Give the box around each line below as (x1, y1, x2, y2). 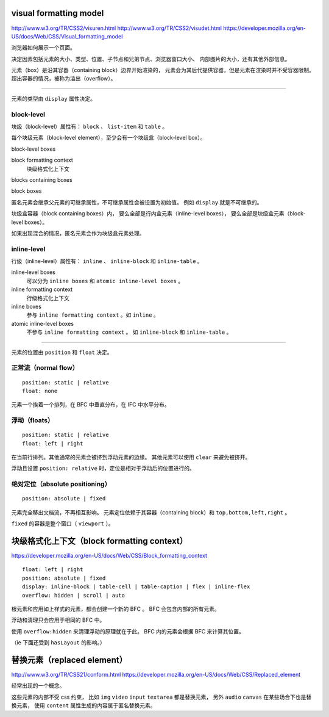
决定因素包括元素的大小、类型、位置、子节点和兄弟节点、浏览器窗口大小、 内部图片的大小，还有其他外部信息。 (11, 55, 291, 62)
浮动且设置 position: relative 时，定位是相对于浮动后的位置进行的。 (11, 464, 195, 472)
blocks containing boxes (11, 176, 73, 183)
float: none (22, 387, 58, 394)
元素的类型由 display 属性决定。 (11, 95, 96, 102)
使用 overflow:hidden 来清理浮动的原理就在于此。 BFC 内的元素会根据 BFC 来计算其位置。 (11, 627, 245, 635)
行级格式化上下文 (26, 294, 69, 301)
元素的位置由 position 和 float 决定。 (11, 348, 113, 356)
